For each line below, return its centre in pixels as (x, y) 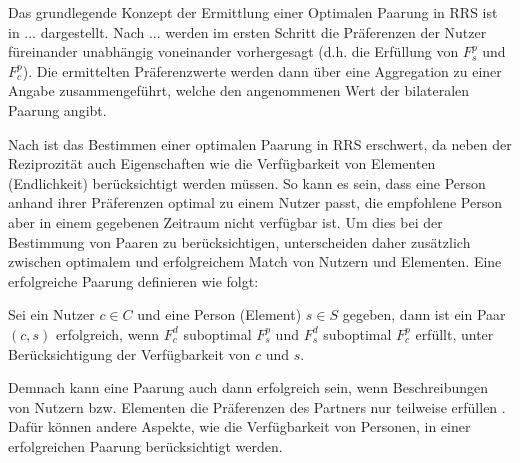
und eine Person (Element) (219, 314)
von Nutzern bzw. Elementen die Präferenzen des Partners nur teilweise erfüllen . (257, 406)
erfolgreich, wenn (108, 333)
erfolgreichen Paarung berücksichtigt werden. (145, 445)
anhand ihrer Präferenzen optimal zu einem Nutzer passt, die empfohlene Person (255, 202)
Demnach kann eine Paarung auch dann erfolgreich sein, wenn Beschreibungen (248, 387)
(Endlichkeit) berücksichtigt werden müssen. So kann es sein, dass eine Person (247, 182)
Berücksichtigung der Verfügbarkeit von (129, 353)
